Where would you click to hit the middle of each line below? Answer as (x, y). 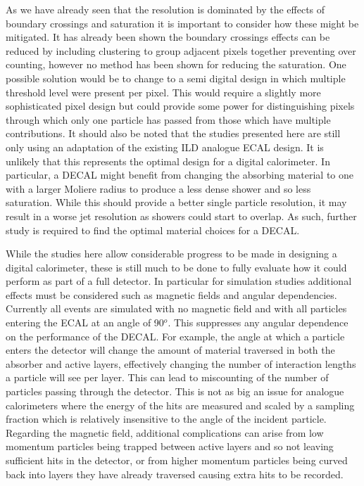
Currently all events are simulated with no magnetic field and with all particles (176, 308)
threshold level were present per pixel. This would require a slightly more (163, 92)
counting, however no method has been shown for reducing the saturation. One (176, 64)
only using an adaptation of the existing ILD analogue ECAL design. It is (165, 147)
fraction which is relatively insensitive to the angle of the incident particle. (166, 419)
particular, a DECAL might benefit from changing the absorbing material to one (180, 175)
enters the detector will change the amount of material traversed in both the (170, 350)
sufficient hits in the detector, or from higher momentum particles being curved (177, 460)
